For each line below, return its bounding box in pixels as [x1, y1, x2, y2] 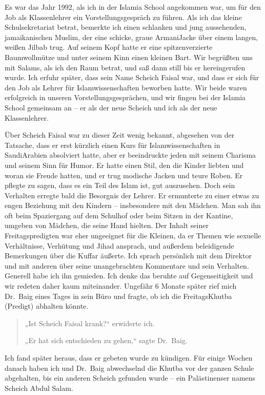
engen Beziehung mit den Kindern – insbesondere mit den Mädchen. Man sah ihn [5, 200, 261, 211]
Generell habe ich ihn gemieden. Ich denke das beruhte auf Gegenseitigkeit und [5, 270, 253, 281]
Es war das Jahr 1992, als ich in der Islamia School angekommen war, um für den [5, 2, 261, 12]
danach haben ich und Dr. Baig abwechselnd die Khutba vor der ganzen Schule [5, 362, 254, 373]
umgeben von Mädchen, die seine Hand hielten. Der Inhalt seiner [5, 220, 209, 231]
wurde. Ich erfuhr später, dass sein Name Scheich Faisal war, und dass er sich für [5, 72, 259, 83]
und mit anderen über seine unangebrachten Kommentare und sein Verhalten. [5, 260, 249, 271]
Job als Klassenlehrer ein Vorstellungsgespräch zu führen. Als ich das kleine [5, 11, 242, 22]
